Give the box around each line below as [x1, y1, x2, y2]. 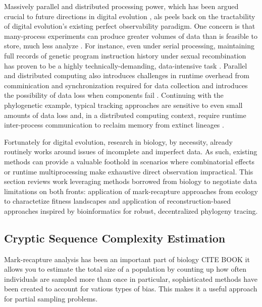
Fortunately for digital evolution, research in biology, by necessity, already [4, 136, 233, 147]
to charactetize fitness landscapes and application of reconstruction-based [4, 196, 231, 206]
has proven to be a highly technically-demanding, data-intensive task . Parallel [4, 60, 247, 71]
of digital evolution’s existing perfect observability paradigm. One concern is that [4, 21, 255, 31]
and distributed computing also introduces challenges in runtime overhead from [4, 70, 249, 81]
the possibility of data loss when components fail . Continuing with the [4, 90, 224, 100]
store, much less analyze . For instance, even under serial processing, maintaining [4, 40, 254, 51]
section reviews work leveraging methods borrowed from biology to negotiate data [4, 176, 257, 187]
